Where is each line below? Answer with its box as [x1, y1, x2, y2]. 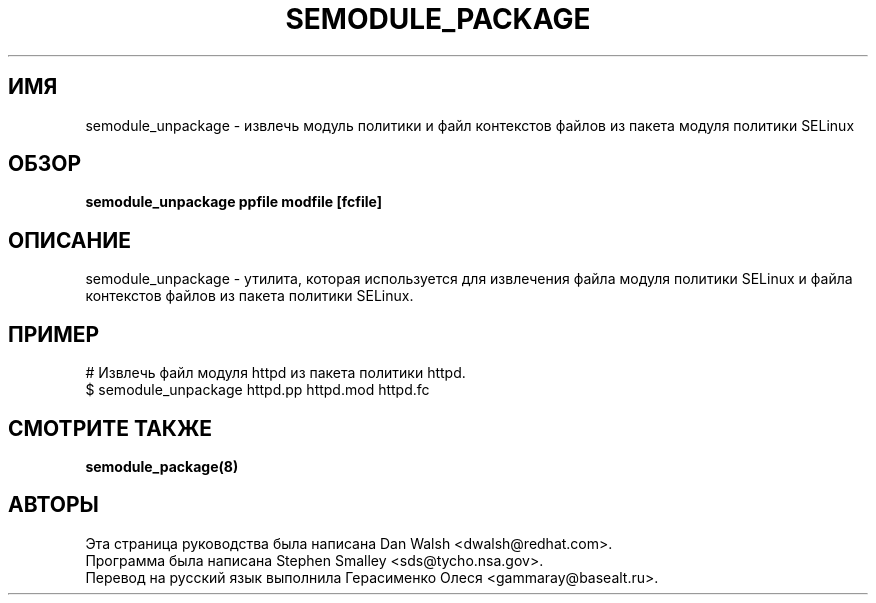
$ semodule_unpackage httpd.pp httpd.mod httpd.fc [85, 381, 430, 399]
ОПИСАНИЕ [8, 227, 131, 253]
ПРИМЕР [8, 321, 100, 347]
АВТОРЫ [8, 492, 99, 518]
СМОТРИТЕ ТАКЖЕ [8, 415, 213, 441]
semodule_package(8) [85, 457, 239, 475]
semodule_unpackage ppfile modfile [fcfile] [85, 193, 382, 211]
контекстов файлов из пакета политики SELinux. [85, 287, 414, 305]
